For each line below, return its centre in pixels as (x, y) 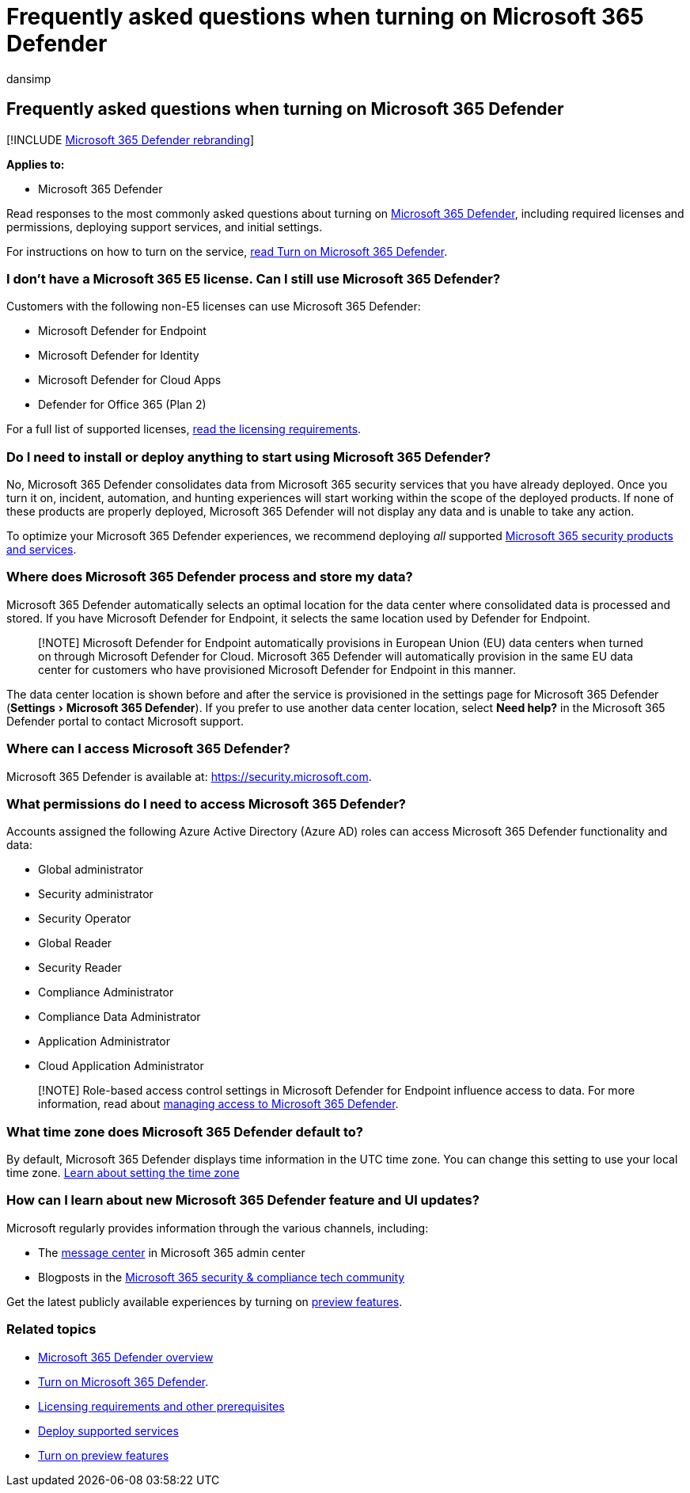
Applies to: (36, 164)
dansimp (29, 78)
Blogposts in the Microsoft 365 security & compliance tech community (222, 1277)
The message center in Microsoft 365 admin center (172, 1252)
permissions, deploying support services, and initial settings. (165, 227)
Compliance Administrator (106, 992)
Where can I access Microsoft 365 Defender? (148, 749)
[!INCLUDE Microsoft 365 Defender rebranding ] (131, 139)
